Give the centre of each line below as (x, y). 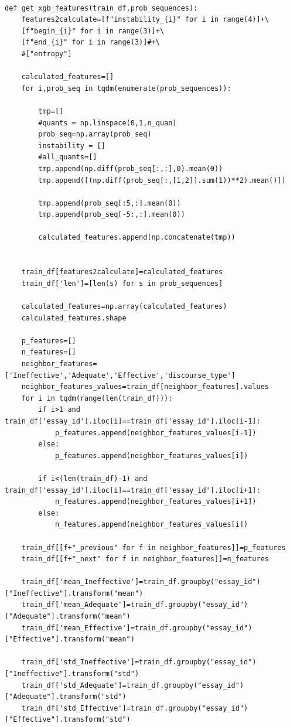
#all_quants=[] (68, 157)
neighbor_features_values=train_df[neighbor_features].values (145, 387)
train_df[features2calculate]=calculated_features (122, 272)
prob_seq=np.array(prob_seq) (95, 134)
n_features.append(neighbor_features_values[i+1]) (156, 502)
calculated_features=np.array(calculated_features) (124, 307)
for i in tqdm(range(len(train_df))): (97, 398)
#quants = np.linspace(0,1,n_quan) (108, 123)
